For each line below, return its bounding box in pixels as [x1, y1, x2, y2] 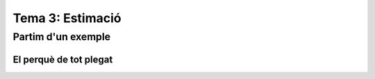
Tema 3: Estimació [12, 10, 122, 26]
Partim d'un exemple [12, 30, 111, 43]
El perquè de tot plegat [12, 53, 113, 65]
